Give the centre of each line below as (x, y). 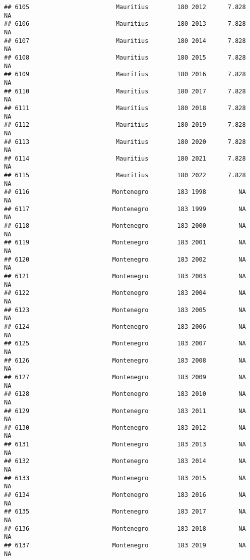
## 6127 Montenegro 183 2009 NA (125, 377)
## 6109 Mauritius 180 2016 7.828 (125, 74)
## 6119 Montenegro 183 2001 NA (125, 243)
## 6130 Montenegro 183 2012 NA (125, 427)
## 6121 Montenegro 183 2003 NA (125, 276)
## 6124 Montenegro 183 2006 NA (125, 326)
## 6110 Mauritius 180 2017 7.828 (125, 91)
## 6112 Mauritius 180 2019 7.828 (125, 125)
